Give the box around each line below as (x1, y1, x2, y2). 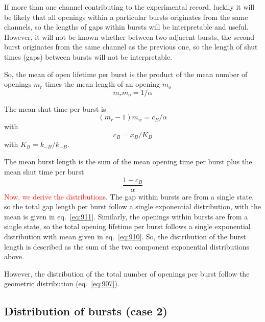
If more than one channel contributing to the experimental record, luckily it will (4, 2, 255, 12)
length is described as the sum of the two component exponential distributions (4, 241, 250, 252)
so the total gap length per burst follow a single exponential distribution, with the (4, 201, 261, 212)
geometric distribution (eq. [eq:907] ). (4, 278, 119, 289)
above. (4, 251, 24, 262)
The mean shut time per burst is (4, 103, 106, 114)
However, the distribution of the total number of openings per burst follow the (4, 268, 250, 279)
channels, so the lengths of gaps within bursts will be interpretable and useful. (4, 21, 249, 32)
